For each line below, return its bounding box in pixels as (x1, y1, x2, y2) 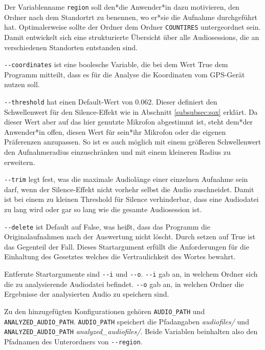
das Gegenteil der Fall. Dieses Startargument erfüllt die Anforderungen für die (4, 241, 249, 252)
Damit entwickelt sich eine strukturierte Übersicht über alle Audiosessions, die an (4, 31, 259, 42)
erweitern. (4, 156, 35, 167)
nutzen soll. (4, 79, 40, 90)
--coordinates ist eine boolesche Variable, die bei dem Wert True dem (4, 59, 228, 70)
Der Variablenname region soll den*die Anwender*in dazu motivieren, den (4, 2, 239, 12)
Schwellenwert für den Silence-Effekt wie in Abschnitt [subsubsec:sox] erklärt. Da (4, 106, 258, 117)
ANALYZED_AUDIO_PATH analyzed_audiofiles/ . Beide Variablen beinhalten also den (4, 326, 258, 337)
